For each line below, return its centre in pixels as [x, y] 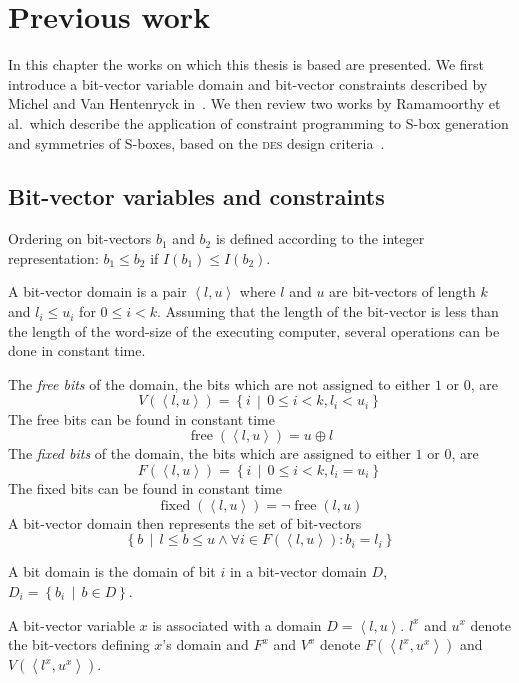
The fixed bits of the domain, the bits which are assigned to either [209, 453]
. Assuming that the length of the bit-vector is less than [328, 311]
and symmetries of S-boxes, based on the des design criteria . [196, 142]
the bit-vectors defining [79, 644]
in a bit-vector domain [298, 571]
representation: [53, 257]
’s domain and [205, 644]
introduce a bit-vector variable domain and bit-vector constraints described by [248, 83]
